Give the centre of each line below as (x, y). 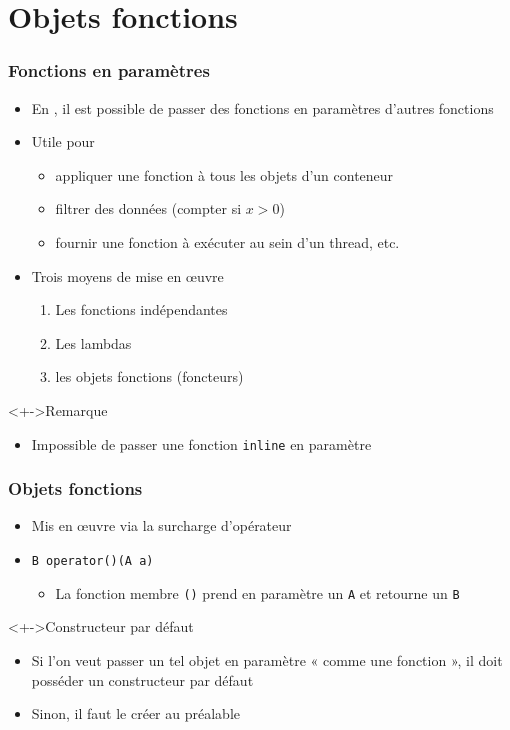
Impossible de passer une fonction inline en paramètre (201, 443)
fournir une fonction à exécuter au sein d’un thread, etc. (227, 241)
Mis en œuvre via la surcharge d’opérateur (161, 525)
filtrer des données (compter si (148, 208)
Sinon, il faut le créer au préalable (135, 713)
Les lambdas (93, 342)
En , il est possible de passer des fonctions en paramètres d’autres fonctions (262, 107)
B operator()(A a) (92, 561)
